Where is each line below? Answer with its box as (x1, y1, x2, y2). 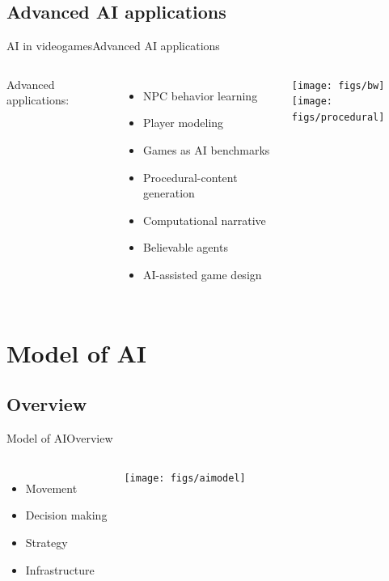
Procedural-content (143, 168, 238, 185)
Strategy (25, 533, 68, 550)
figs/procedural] (291, 112, 385, 124)
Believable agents (143, 239, 228, 256)
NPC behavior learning (143, 87, 258, 104)
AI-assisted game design (143, 265, 262, 282)
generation (143, 184, 195, 201)
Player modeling (143, 114, 224, 131)
